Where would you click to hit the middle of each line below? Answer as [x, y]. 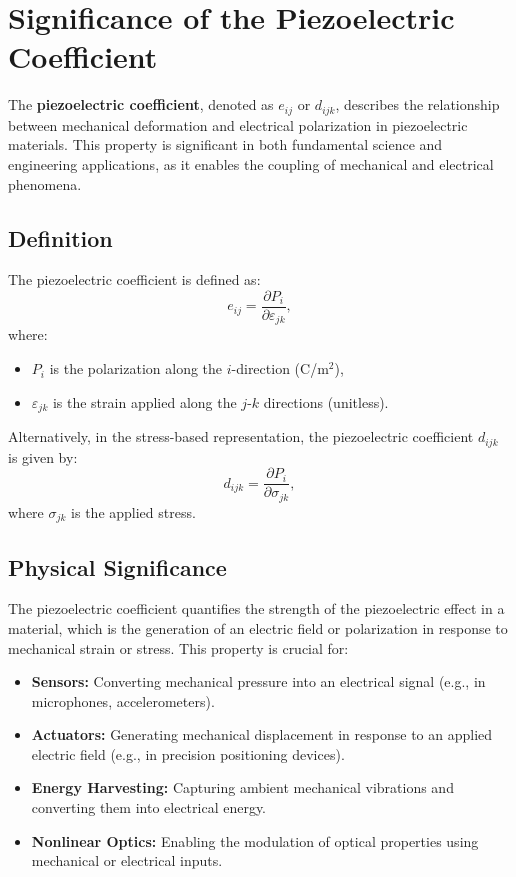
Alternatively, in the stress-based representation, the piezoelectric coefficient [241, 436]
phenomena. [45, 183]
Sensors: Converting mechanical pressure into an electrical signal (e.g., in [258, 681]
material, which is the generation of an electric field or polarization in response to [258, 627]
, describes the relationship [417, 104]
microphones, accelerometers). [123, 700]
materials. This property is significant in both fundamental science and [225, 144]
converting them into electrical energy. [149, 807]
